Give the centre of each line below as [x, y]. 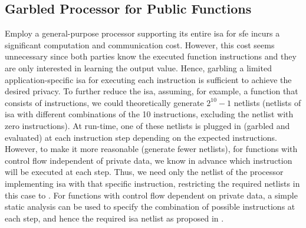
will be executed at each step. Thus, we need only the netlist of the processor [144, 172]
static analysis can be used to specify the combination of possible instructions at [150, 206]
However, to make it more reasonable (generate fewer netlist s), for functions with [151, 149]
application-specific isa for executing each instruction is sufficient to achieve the [148, 79]
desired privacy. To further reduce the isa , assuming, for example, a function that [152, 91]
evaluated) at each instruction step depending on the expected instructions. [141, 137]
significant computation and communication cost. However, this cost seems [140, 44]
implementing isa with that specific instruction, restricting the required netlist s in [152, 183]
